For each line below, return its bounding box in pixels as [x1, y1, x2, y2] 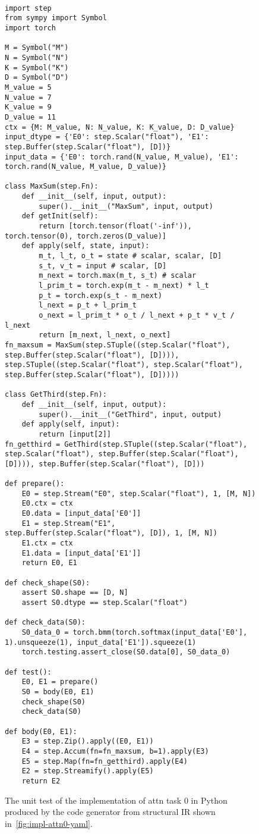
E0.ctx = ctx [21, 499, 73, 508]
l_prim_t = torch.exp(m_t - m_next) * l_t [39, 281, 209, 290]
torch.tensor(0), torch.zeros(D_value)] [5, 231, 167, 240]
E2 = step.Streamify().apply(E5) [21, 767, 154, 776]
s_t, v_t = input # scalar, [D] [39, 261, 167, 270]
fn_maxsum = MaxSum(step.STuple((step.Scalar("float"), [5, 340, 230, 349]
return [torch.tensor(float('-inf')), [39, 222, 192, 231]
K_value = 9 [5, 103, 52, 112]
